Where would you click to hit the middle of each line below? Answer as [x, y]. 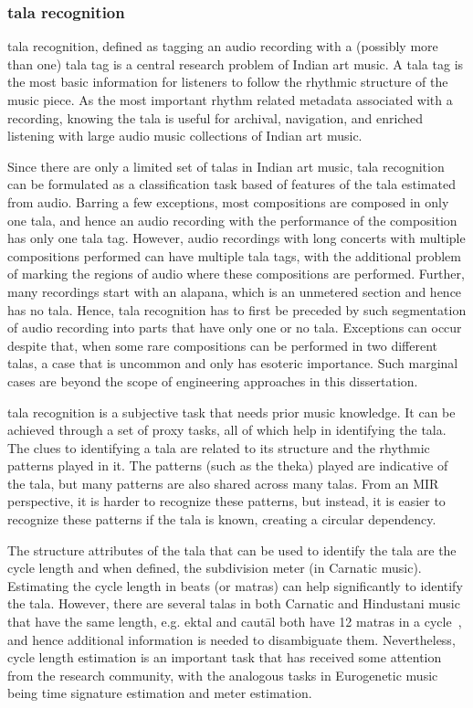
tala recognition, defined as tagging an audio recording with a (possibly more [223, 46]
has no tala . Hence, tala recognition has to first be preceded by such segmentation [237, 309]
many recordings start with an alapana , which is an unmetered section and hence [235, 291]
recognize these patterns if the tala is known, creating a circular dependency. [222, 519]
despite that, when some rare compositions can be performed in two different [223, 345]
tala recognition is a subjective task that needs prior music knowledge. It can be [231, 412]
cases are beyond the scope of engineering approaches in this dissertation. [213, 380]
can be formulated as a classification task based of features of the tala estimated [231, 184]
